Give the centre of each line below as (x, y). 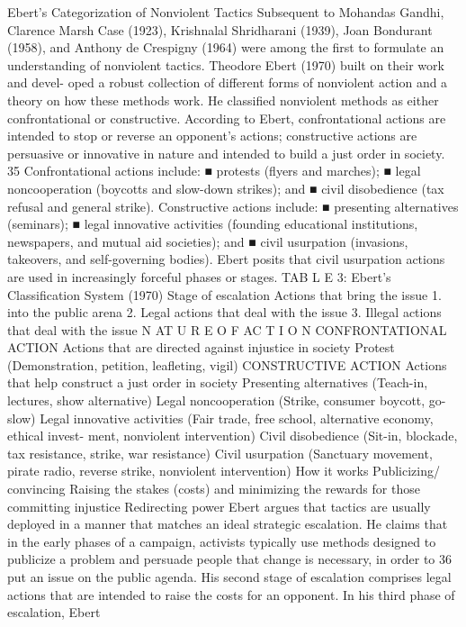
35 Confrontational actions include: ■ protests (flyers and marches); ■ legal (214, 171)
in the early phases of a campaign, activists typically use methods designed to (222, 541)
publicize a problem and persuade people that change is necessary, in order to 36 (230, 559)
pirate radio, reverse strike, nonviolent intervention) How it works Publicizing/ (224, 471)
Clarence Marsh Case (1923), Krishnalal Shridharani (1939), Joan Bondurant (220, 29)
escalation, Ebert (54, 612)
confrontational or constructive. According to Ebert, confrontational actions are (227, 118)
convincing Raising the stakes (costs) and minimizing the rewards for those (214, 489)
